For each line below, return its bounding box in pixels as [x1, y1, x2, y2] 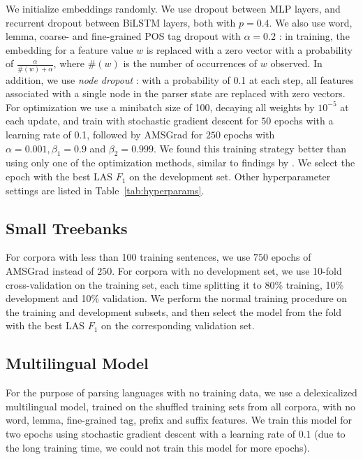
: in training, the [279, 29, 350, 43]
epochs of [271, 250, 311, 264]
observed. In [270, 56, 323, 71]
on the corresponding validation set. [101, 318, 255, 333]
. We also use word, [269, 15, 353, 29]
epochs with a [274, 113, 334, 128]
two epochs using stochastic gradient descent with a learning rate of [6, 426, 296, 440]
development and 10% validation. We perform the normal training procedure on [6, 291, 348, 306]
